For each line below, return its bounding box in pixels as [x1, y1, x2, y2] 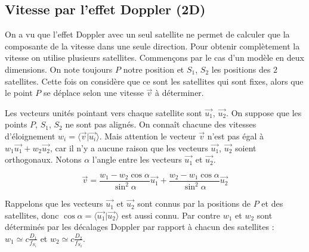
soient [235, 141, 257, 154]
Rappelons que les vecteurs [5, 197, 103, 210]
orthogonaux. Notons [5, 153, 82, 166]
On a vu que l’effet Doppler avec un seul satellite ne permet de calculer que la [5, 28, 290, 41]
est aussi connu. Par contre [122, 209, 221, 221]
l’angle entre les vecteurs [92, 153, 182, 166]
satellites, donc [5, 209, 59, 221]
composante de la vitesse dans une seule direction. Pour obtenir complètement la [5, 39, 300, 52]
